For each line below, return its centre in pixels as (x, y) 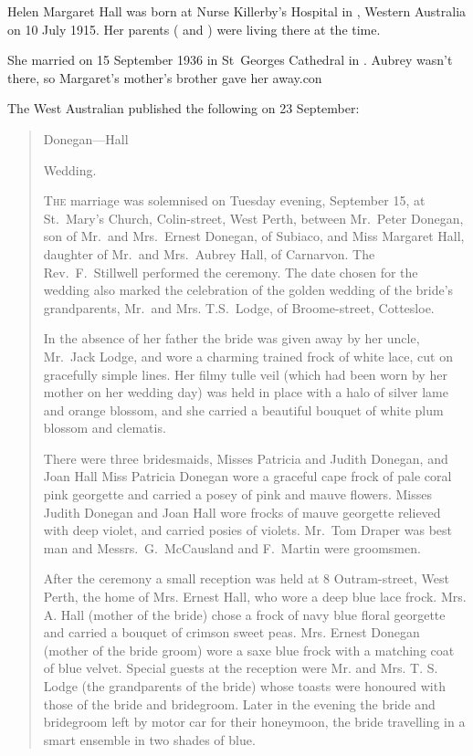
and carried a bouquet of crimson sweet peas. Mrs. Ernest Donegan (231, 632)
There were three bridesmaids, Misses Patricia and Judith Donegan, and (246, 458)
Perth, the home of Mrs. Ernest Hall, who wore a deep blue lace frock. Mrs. (255, 597)
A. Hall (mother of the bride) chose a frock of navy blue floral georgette (244, 614)
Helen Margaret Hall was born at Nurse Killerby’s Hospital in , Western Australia (237, 11)
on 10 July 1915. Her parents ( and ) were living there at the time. (194, 29)
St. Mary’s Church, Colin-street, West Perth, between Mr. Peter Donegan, (253, 218)
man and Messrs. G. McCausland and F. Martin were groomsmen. (232, 547)
